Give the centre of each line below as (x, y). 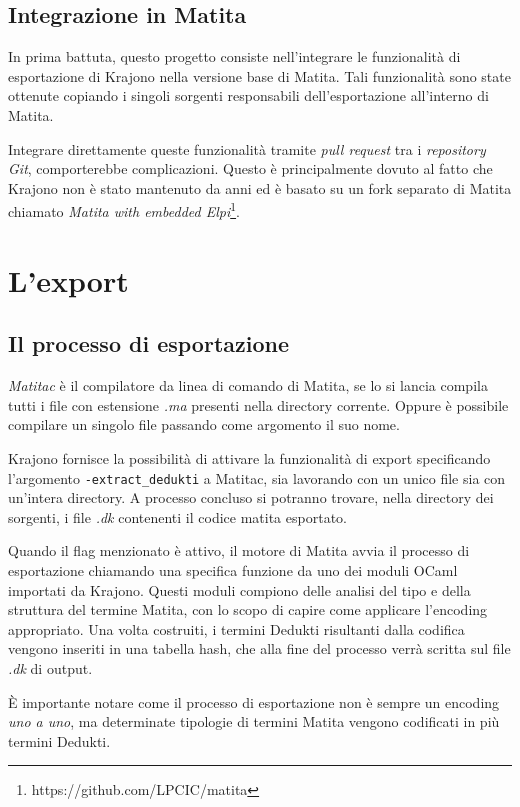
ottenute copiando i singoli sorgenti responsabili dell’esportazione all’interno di (248, 95)
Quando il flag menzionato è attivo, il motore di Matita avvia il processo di (239, 550)
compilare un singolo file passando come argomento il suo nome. (204, 424)
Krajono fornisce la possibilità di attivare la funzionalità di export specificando (249, 457)
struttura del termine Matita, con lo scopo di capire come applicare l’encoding (248, 609)
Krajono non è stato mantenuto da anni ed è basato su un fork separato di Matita (260, 187)
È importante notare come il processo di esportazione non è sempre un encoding (254, 701)
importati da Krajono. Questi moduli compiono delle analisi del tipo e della (239, 589)
